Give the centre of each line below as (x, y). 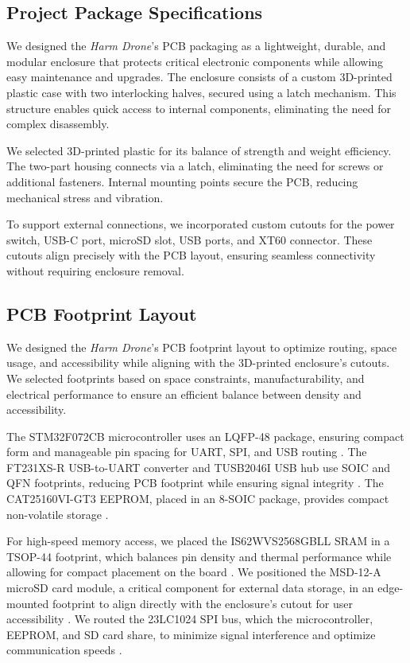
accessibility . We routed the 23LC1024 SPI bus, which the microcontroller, (190, 619)
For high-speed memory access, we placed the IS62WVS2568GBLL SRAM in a (198, 541)
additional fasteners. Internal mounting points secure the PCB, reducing (182, 181)
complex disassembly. (58, 124)
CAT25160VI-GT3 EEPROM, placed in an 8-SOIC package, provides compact (198, 499)
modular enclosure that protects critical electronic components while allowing (195, 61)
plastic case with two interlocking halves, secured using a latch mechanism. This (201, 92)
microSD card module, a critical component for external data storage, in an (190, 588)
